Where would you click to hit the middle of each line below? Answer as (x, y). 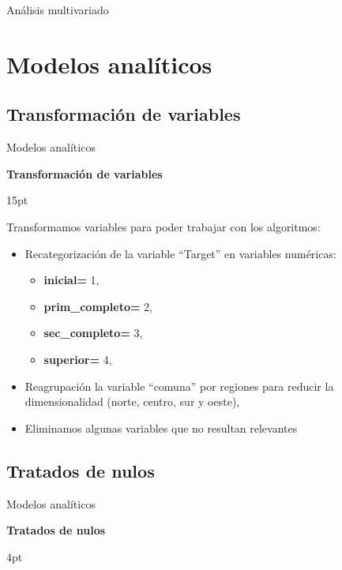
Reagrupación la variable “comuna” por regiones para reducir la (179, 386)
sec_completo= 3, (93, 333)
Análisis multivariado (58, 9)
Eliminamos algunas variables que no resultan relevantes (161, 427)
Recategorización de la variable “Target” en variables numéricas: (180, 253)
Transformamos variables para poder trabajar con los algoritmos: (163, 226)
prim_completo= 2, (98, 306)
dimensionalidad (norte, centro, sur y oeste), (132, 401)
